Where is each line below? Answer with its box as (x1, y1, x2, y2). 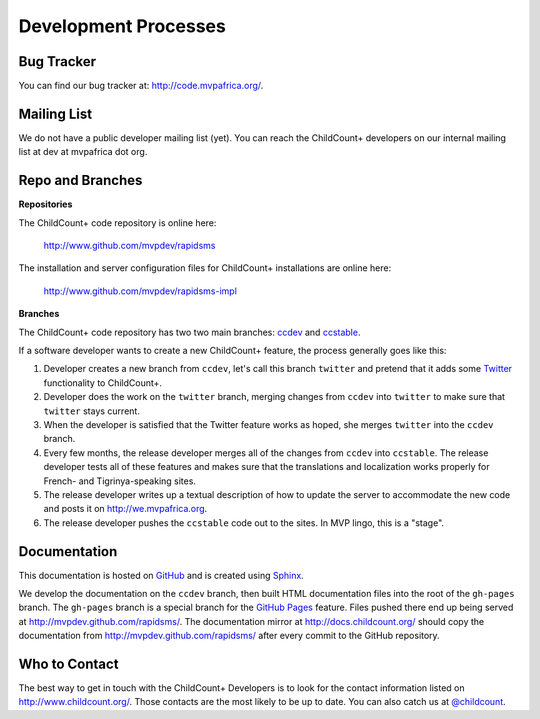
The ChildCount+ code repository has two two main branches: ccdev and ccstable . (18, 326, 361, 338)
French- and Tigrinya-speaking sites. (43, 475, 197, 487)
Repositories (18, 198, 73, 210)
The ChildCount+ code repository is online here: (18, 216, 217, 229)
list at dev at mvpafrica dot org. (18, 146, 148, 158)
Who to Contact (18, 655, 119, 672)
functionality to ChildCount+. (43, 376, 163, 389)
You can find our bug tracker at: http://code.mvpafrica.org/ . (18, 80, 264, 92)
